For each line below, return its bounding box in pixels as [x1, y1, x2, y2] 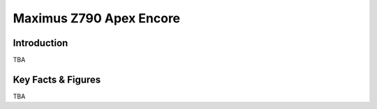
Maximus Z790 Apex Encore [13, 10, 181, 26]
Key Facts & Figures [13, 73, 101, 85]
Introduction [13, 37, 68, 49]
